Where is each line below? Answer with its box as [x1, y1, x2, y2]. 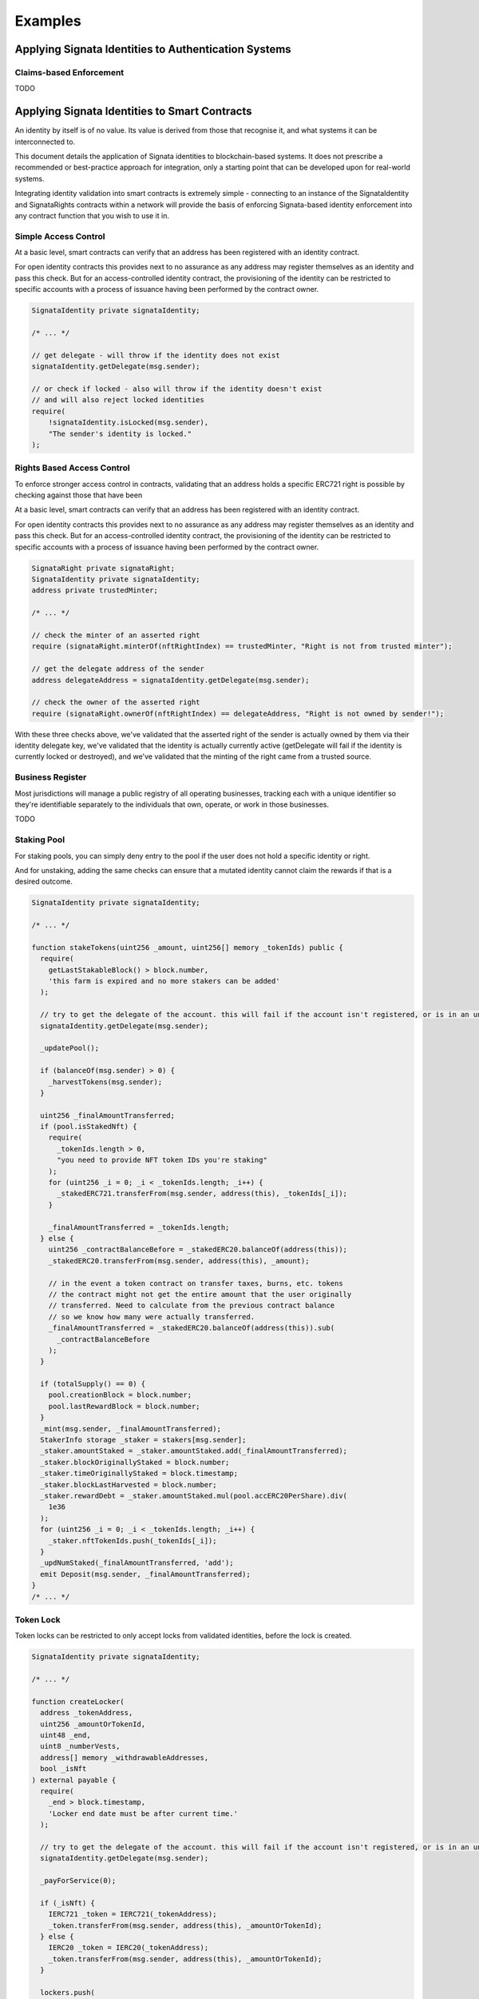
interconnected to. [14, 137, 76, 146]
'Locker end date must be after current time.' [48, 1809, 239, 1818]
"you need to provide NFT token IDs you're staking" [57, 1155, 267, 1165]
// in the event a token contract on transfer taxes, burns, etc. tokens [48, 1279, 343, 1287]
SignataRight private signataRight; [31, 564, 176, 573]
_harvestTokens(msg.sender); [48, 1077, 163, 1087]
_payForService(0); [40, 1876, 117, 1885]
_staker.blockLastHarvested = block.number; [40, 1480, 217, 1489]
